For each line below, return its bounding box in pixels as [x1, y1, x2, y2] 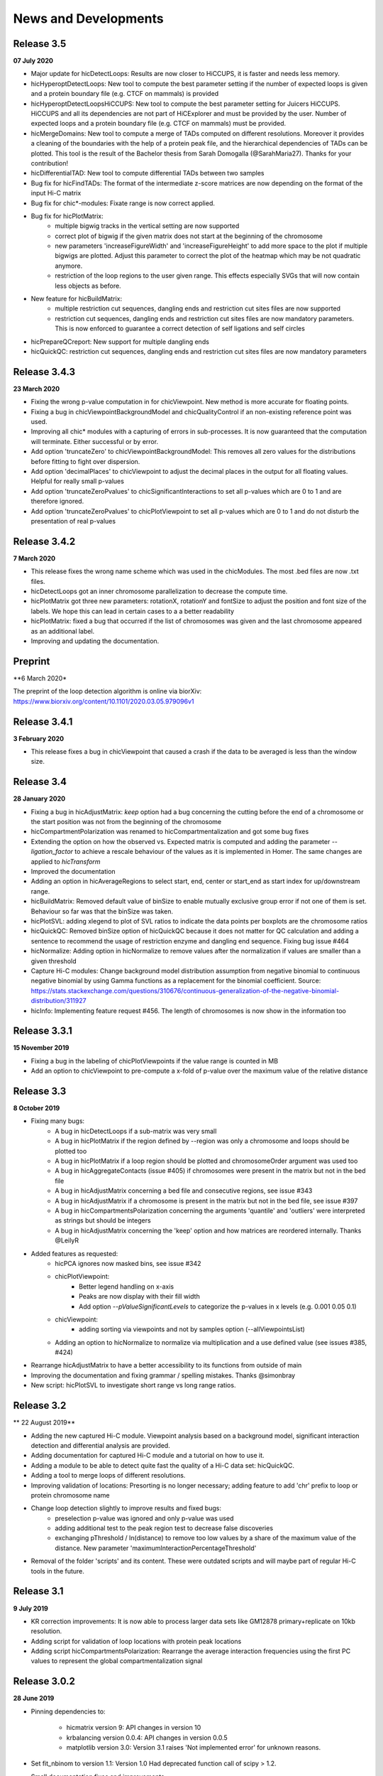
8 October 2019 [13, 1104, 60, 1112]
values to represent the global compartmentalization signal [30, 1657, 203, 1665]
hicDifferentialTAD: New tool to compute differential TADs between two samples [30, 169, 265, 178]
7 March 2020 [13, 554, 56, 563]
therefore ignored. [30, 497, 84, 506]
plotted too [55, 1147, 87, 1155]
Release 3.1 [13, 1585, 64, 1598]
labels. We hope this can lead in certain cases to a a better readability [30, 607, 234, 615]
